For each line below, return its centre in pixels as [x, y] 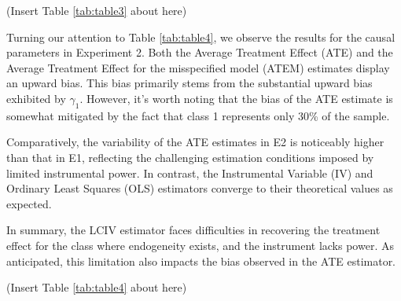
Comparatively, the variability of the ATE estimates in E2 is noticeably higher [195, 142]
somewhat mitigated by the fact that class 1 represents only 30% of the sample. [198, 115]
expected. [29, 203]
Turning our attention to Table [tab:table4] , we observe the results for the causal [201, 37]
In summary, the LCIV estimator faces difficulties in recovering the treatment [193, 230]
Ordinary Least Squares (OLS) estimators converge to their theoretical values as [200, 188]
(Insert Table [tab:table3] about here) [97, 10]
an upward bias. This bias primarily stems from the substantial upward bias [189, 83]
